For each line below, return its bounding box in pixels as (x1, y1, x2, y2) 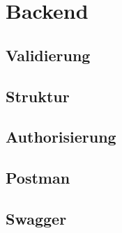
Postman (6, 167, 70, 188)
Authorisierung (6, 126, 116, 147)
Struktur (6, 85, 70, 106)
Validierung (6, 44, 91, 65)
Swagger (6, 207, 67, 229)
